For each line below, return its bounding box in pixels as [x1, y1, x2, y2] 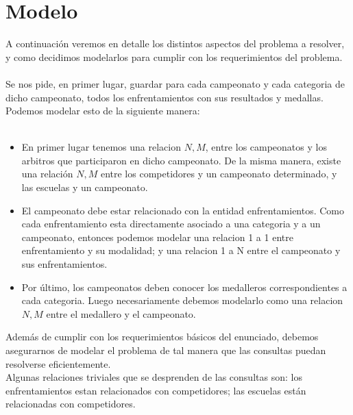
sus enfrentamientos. [21, 257, 108, 271]
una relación [21, 166, 73, 181]
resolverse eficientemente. [5, 356, 111, 370]
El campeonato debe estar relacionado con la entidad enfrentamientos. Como [21, 203, 345, 217]
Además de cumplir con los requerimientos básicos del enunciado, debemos [5, 329, 319, 344]
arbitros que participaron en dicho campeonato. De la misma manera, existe [21, 153, 341, 167]
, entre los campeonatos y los [205, 140, 327, 154]
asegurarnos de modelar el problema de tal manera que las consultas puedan [5, 343, 326, 357]
